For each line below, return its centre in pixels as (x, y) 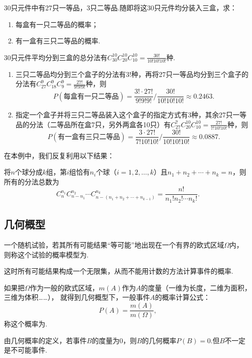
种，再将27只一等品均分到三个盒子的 (190, 74)
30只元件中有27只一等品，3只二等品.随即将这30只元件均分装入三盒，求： (120, 7)
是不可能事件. (26, 350)
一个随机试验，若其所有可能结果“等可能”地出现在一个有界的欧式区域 (114, 245)
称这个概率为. (26, 324)
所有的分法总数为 (31, 181)
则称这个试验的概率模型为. (46, 254)
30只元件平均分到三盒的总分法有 (56, 57)
